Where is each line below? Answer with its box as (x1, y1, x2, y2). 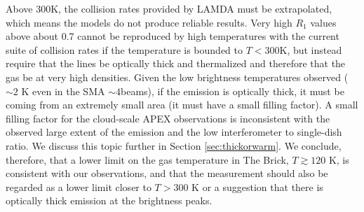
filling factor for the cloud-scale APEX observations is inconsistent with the (6, 111, 330, 125)
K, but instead (279, 42, 342, 57)
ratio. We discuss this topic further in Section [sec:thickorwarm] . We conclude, (6, 138, 342, 153)
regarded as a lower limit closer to (6, 179, 151, 194)
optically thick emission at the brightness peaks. (6, 193, 213, 208)
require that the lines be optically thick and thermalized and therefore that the (6, 56, 346, 71)
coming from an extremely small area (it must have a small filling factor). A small (6, 97, 358, 112)
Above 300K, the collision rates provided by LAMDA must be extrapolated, (6, 1, 332, 15)
